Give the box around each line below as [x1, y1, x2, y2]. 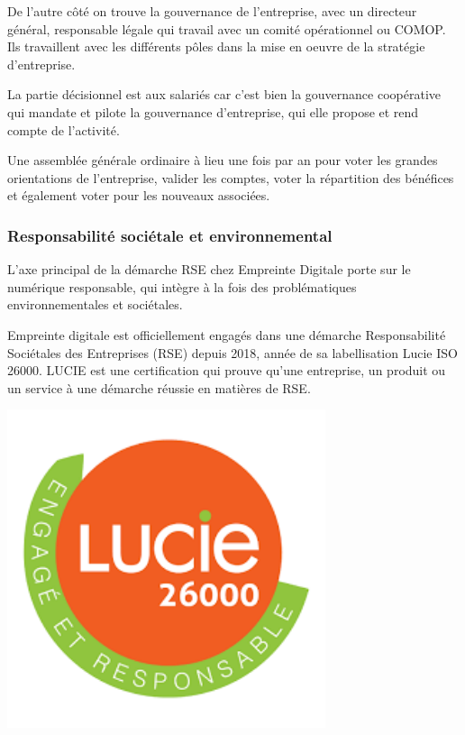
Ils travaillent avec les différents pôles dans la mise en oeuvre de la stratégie [7, 37, 425, 56]
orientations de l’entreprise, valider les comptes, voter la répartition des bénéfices [7, 168, 454, 187]
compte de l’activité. [7, 120, 120, 139]
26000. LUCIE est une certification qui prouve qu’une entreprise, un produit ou [7, 361, 446, 380]
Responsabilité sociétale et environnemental [7, 224, 333, 246]
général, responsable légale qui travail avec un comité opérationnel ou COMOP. [7, 19, 446, 38]
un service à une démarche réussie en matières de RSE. [7, 378, 311, 397]
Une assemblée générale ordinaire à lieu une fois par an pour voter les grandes [7, 151, 438, 170]
